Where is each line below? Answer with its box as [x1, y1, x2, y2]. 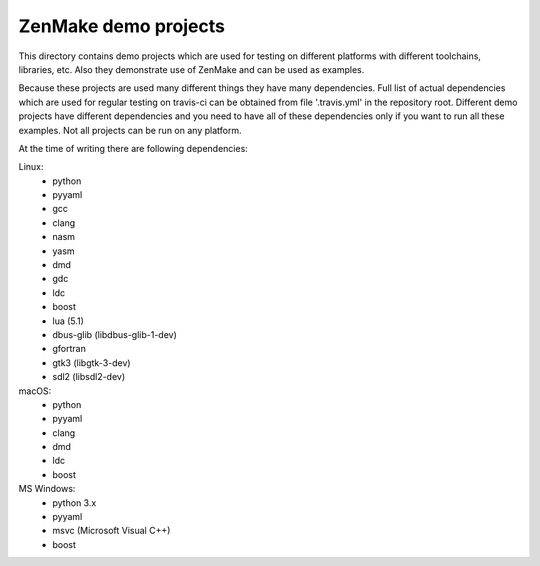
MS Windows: [18, 483, 76, 495]
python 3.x [52, 496, 97, 509]
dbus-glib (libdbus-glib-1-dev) [52, 328, 177, 340]
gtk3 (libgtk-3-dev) [52, 356, 131, 369]
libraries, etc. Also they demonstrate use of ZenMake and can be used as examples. [18, 63, 365, 75]
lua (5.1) [52, 315, 85, 327]
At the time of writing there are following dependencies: [18, 142, 249, 154]
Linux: [18, 161, 44, 173]
